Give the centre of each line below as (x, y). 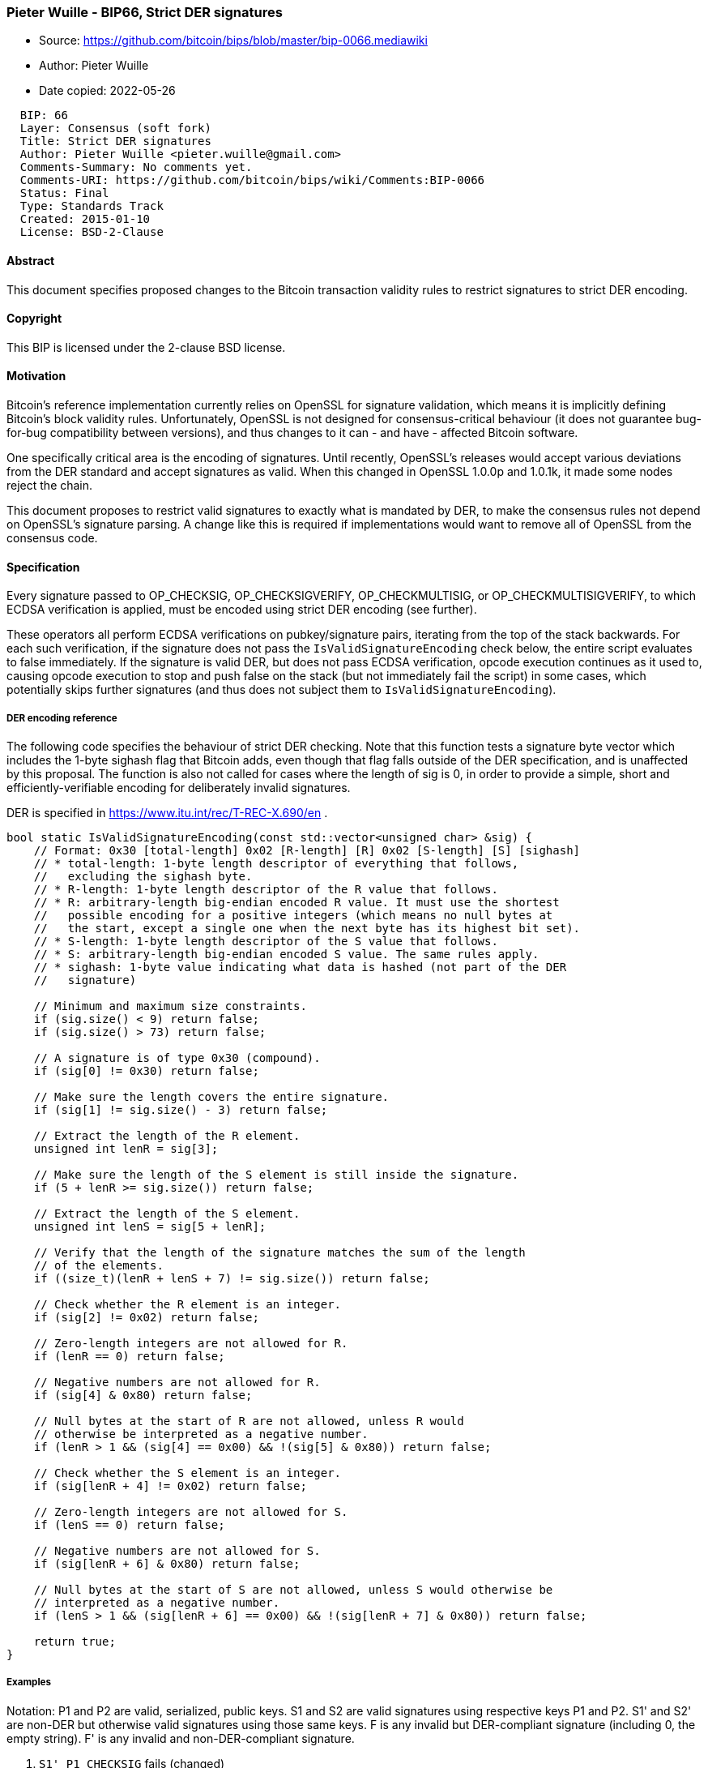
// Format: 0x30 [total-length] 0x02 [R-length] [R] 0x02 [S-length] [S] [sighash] (307, 851)
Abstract (31, 260)
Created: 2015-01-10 (85, 219)
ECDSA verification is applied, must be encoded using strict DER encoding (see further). (242, 610)
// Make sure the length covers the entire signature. (211, 1097)
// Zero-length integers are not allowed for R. (191, 1344)
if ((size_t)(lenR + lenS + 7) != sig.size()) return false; (232, 1279)
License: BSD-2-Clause (92, 232)
